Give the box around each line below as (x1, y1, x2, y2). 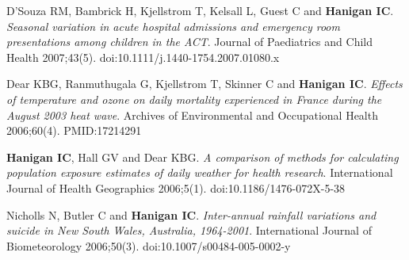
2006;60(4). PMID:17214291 (6, 122, 142, 139)
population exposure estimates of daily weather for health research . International (6, 164, 393, 181)
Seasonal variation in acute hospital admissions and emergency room (6, 17, 340, 34)
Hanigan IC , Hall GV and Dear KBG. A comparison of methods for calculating (6, 148, 399, 165)
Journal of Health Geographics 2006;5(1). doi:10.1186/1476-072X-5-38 (6, 179, 346, 196)
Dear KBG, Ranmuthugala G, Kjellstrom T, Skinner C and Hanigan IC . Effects (6, 75, 403, 92)
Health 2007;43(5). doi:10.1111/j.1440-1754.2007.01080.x (6, 48, 280, 65)
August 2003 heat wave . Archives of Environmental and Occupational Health (6, 106, 378, 123)
